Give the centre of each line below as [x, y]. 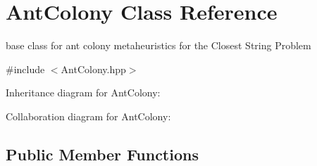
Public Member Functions [102, 154]
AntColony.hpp [93, 69]
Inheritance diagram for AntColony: [83, 92]
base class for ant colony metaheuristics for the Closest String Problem [158, 45]
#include [25, 69]
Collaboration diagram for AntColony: [88, 116]
